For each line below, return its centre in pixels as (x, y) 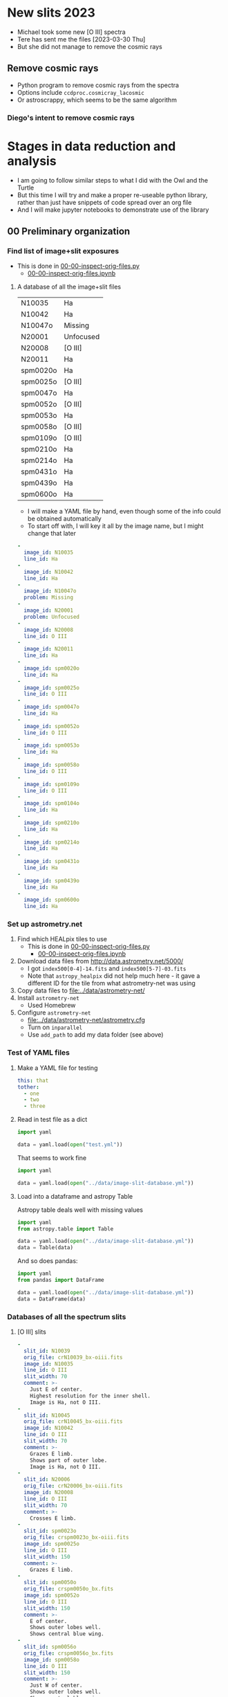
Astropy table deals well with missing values (80, 1210)
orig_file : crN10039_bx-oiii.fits (73, 1357)
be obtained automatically (64, 519)
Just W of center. (56, 1686)
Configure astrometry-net (54, 1013)
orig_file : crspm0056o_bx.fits (69, 1653)
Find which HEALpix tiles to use (62, 939)
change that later (52, 534)
